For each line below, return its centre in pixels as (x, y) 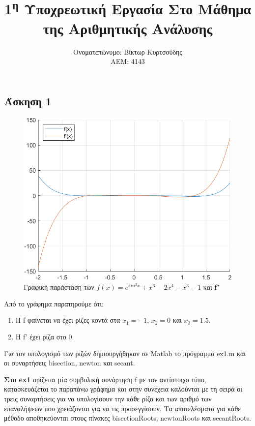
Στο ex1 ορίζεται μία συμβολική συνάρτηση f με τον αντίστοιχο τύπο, (105, 379)
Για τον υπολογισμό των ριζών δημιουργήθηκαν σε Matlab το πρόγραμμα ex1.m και (125, 353)
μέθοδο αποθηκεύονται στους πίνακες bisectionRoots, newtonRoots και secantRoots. (127, 418)
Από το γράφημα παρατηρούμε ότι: (54, 303)
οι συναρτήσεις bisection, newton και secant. (70, 363)
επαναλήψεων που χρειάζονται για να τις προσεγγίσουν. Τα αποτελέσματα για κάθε (122, 408)
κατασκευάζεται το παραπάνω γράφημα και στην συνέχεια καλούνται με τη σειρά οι (123, 389)
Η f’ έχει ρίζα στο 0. (45, 336)
